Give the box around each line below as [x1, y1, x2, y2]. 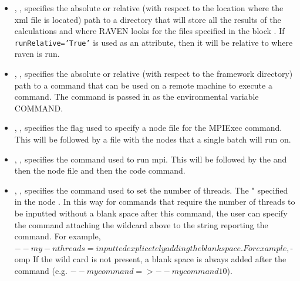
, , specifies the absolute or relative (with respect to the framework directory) [14, 67, 293, 80]
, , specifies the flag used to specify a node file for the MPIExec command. [14, 121, 282, 134]
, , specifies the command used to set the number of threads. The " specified [14, 184, 288, 196]
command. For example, [14, 230, 101, 242]
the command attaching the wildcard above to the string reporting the [14, 218, 268, 231]
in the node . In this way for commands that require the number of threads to [14, 195, 295, 208]
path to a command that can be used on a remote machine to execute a [14, 79, 272, 91]
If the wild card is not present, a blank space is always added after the [32, 253, 286, 265]
